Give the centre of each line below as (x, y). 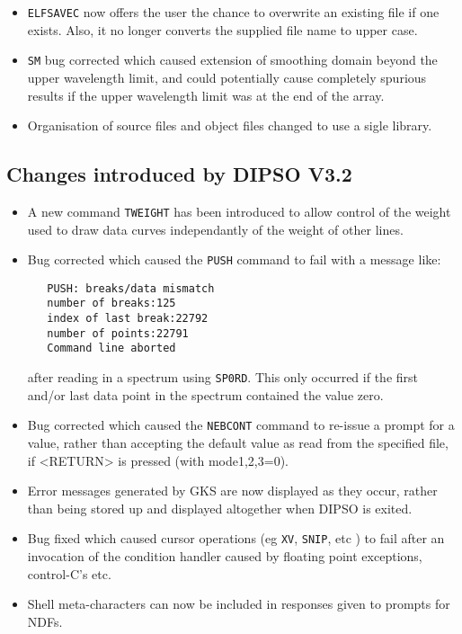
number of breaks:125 (111, 304)
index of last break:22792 (128, 319)
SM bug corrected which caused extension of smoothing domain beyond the (232, 60)
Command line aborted (111, 348)
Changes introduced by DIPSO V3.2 (179, 174)
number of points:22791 (118, 333)
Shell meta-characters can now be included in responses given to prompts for (239, 604)
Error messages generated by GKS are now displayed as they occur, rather (232, 491)
